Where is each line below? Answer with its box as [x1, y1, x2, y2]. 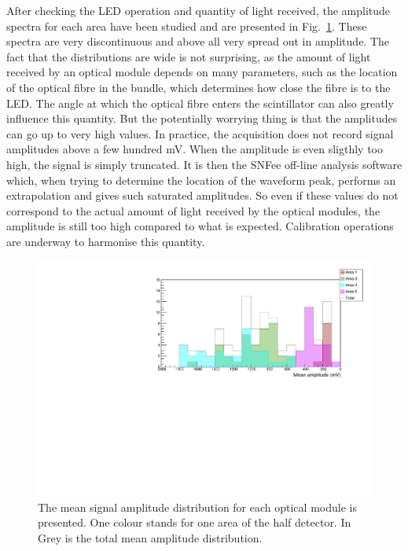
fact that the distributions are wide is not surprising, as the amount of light [6, 48, 371, 64]
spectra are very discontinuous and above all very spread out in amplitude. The [6, 33, 390, 50]
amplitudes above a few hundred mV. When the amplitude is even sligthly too [6, 141, 384, 157]
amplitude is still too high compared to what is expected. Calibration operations [6, 218, 394, 234]
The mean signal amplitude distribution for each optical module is [38, 498, 357, 515]
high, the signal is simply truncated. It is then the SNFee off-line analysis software [6, 156, 402, 172]
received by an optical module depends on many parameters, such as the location [6, 64, 398, 80]
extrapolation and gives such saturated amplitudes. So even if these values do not [6, 187, 399, 204]
